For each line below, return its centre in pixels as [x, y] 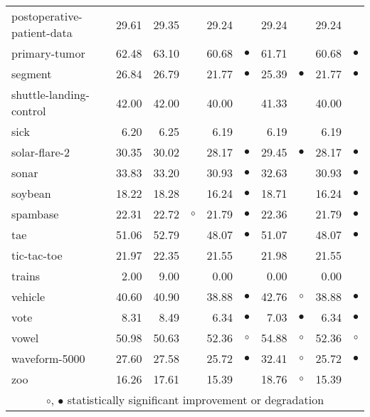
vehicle [28, 296]
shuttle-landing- [51, 94]
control [29, 111]
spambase [35, 214]
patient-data [42, 32]
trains [26, 276]
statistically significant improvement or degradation [196, 400]
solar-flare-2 [41, 152]
